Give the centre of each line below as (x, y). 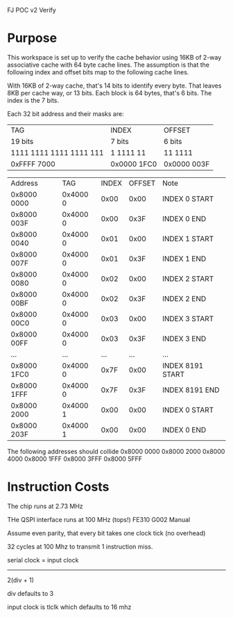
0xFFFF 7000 (33, 164)
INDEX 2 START (188, 279)
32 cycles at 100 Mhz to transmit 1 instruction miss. (80, 546)
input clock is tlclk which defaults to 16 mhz (69, 607)
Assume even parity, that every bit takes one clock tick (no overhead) (106, 533)
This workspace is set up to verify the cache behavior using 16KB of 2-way (114, 57)
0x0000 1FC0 (134, 164)
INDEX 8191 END (191, 390)
